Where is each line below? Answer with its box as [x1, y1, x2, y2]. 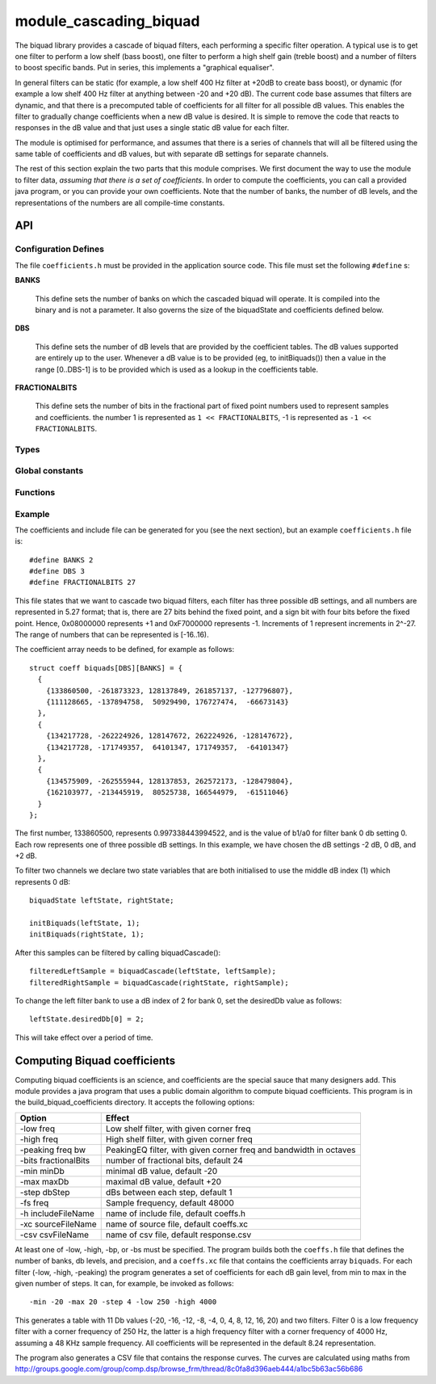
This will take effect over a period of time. [15, 1033, 153, 1042]
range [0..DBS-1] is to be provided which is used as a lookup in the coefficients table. [35, 364, 319, 374]
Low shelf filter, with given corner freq [105, 1123, 251, 1134]
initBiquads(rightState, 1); [29, 930, 145, 939]
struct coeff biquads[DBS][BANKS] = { [29, 663, 183, 672]
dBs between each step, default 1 [105, 1186, 233, 1197]
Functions [15, 486, 56, 498]
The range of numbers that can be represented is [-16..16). [15, 630, 209, 640]
